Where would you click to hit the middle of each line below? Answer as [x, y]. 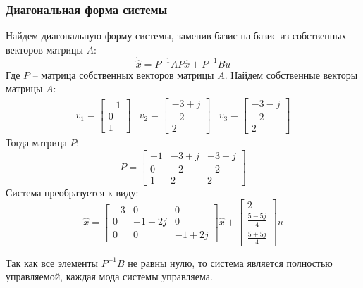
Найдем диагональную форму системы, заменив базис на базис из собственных [176, 36]
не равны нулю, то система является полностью [230, 262]
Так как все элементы [52, 262]
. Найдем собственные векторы [291, 74]
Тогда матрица [36, 143]
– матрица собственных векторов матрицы [123, 74]
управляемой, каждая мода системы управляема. [109, 276]
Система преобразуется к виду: [72, 192]
